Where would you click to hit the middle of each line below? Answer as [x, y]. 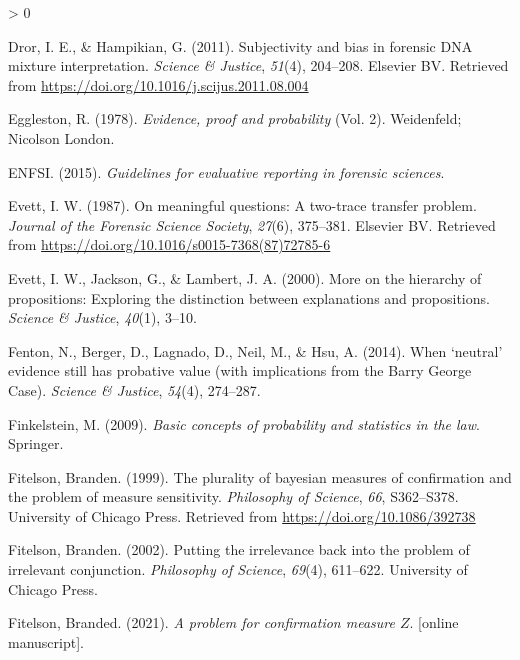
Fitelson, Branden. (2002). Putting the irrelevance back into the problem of [239, 549]
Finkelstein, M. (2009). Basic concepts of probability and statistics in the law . [244, 423]
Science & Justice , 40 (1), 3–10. [102, 317]
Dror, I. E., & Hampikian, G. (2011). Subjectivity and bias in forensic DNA [240, 45]
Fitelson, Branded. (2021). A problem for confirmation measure [201, 622]
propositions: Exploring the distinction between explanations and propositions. [249, 297]
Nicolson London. [61, 137]
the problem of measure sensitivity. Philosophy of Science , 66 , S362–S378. [233, 496]
